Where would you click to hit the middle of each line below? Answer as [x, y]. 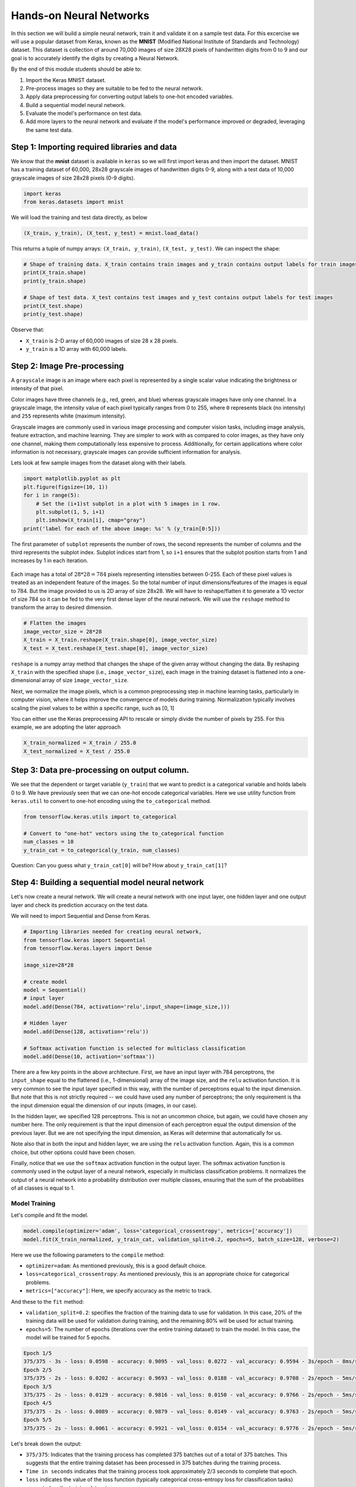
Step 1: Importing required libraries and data [94, 147]
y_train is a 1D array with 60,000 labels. [77, 349]
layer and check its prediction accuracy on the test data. [80, 905]
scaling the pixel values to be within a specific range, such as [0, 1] [93, 708]
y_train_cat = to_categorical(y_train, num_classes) [102, 850]
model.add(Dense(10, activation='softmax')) [89, 1057]
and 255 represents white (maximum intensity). [69, 416]
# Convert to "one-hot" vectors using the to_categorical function [124, 833]
